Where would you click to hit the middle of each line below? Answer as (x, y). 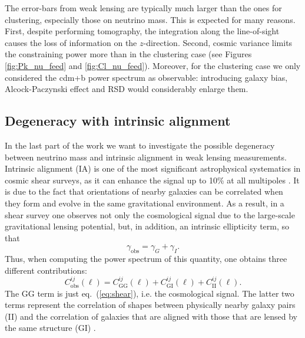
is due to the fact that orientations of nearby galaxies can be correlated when (144, 191)
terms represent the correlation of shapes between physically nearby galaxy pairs (150, 305)
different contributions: (46, 270)
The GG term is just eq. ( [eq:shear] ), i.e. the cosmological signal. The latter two (150, 293)
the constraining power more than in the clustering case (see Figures (128, 54)
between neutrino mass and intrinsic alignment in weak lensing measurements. (146, 157)
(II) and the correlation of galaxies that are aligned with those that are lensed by (151, 316)
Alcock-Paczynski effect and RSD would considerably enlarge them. (127, 89)
